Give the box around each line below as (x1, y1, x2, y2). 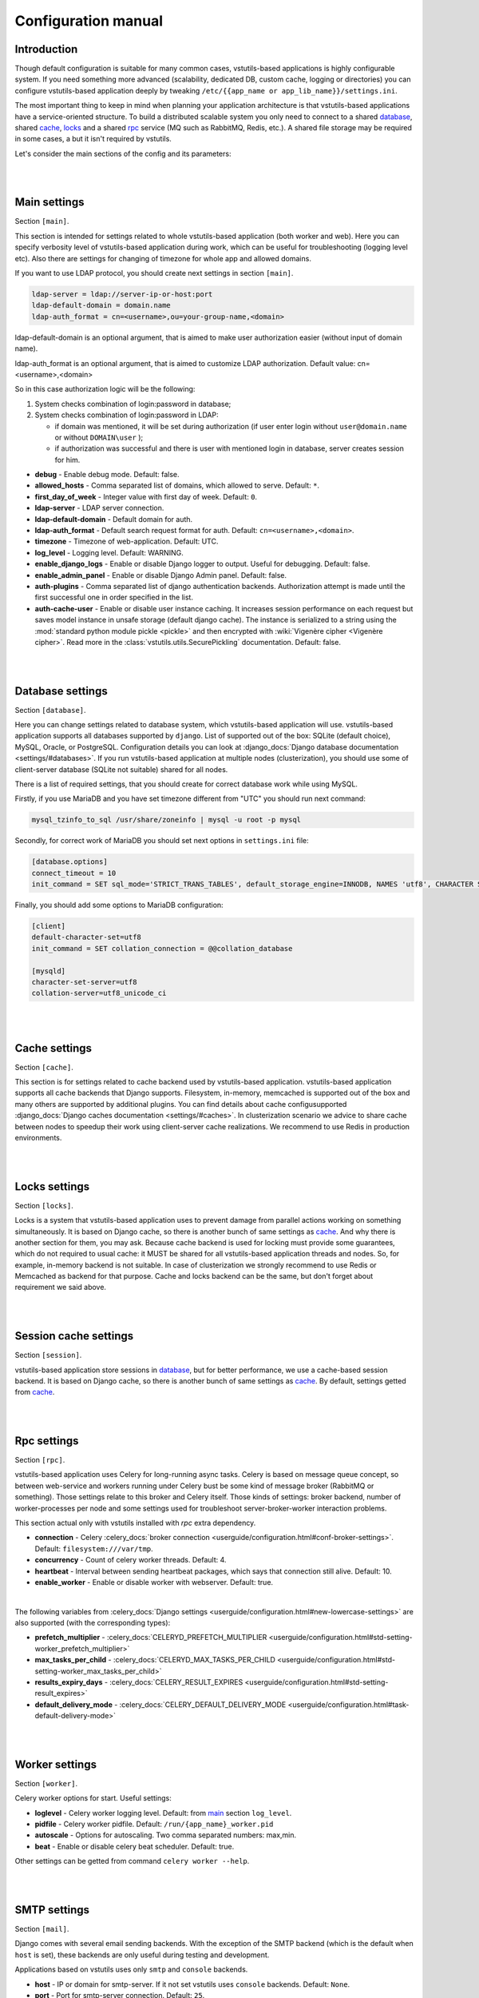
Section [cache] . (14, 1062, 73, 1072)
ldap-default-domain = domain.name (31, 300, 171, 310)
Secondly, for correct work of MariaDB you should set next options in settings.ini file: (14, 836, 309, 846)
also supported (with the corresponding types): (14, 1618, 171, 1628)
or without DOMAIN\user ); (54, 432, 144, 442)
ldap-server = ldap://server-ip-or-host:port (31, 290, 213, 299)
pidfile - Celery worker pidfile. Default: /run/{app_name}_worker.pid (34, 1819, 274, 1829)
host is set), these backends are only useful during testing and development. (14, 1950, 270, 1960)
